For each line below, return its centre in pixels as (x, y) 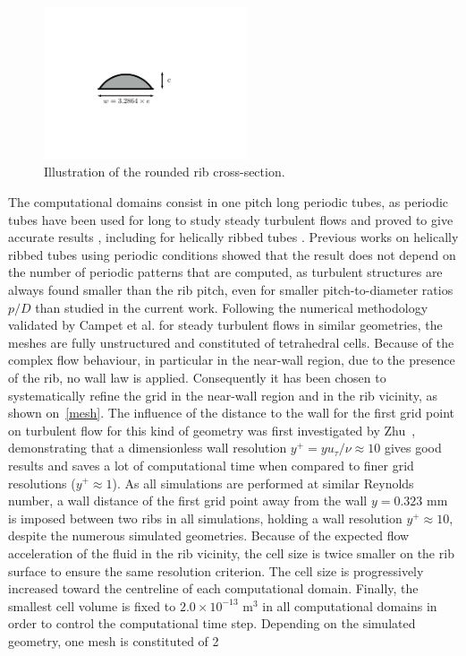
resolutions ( (42, 483)
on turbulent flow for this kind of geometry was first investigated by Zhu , (212, 430)
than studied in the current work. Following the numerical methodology (232, 307)
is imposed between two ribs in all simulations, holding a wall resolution (205, 518)
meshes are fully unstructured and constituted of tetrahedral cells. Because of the (231, 342)
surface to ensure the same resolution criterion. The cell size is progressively (216, 570)
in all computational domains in (350, 605)
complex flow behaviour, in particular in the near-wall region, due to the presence (232, 360)
